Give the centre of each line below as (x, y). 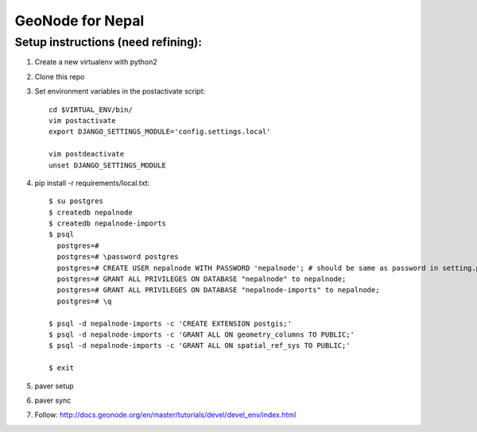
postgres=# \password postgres (118, 257)
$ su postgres (76, 201)
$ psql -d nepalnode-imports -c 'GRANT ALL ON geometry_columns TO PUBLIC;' (202, 334)
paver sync (53, 400)
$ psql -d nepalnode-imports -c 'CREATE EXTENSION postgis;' (170, 323)
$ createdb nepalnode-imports (108, 224)
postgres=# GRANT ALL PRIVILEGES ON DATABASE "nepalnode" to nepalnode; (202, 279)
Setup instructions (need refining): (109, 42)
